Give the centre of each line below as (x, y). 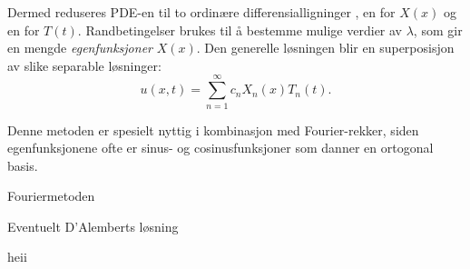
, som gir (438, 30)
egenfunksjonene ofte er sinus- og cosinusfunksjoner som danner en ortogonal (220, 148)
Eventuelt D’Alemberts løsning (93, 226)
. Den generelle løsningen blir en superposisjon (325, 48)
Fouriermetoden (51, 196)
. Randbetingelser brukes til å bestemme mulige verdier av (240, 30)
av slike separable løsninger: (84, 65)
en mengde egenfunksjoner (80, 48)
